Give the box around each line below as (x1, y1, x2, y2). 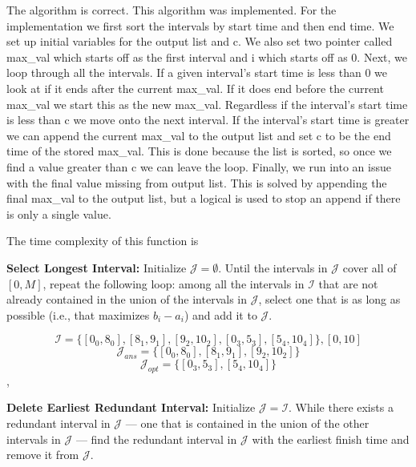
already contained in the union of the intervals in (6, 291, 248, 308)
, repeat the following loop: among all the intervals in (42, 275, 305, 292)
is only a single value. (6, 205, 111, 222)
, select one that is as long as (258, 291, 401, 308)
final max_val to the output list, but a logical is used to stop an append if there (6, 190, 401, 207)
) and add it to (184, 306, 257, 323)
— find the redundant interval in (75, 430, 237, 447)
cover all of (342, 259, 397, 276)
